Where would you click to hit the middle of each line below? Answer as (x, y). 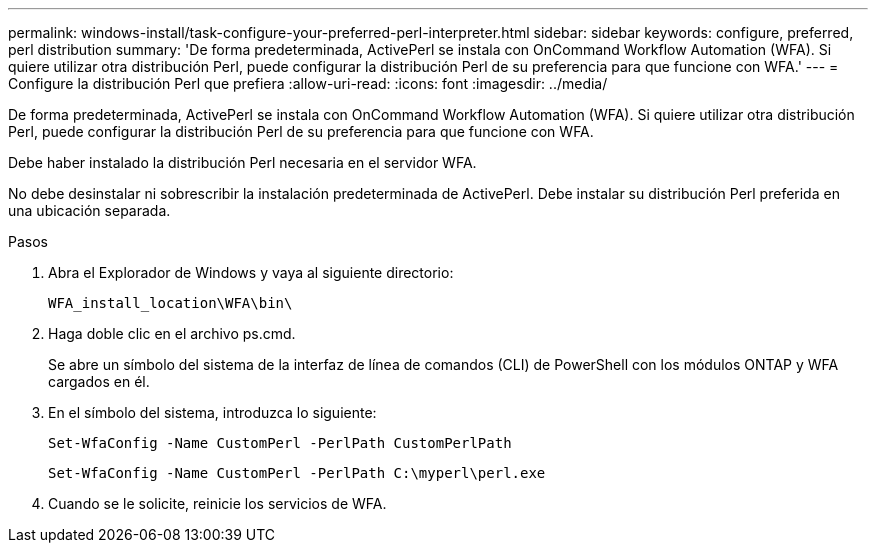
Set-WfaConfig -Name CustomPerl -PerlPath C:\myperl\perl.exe (297, 473)
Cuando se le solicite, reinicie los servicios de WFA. (217, 503)
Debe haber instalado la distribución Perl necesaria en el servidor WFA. (242, 162)
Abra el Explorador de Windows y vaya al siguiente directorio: (251, 272)
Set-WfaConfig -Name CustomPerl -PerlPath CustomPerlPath (280, 443)
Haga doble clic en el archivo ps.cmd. (172, 333)
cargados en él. (99, 381)
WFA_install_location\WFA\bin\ (170, 303)
